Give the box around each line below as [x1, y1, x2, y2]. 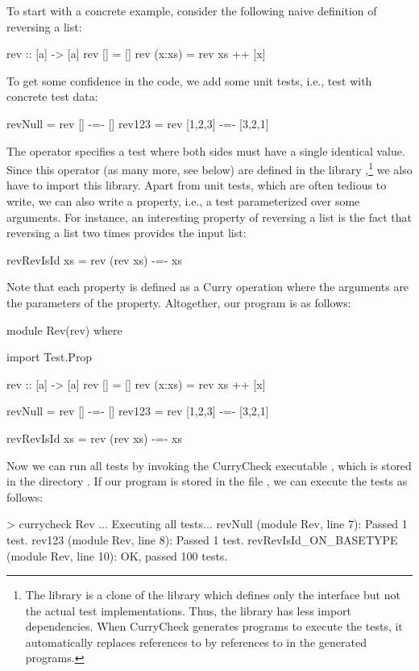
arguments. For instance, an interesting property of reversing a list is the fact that [6, 208, 412, 225]
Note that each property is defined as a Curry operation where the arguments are [6, 278, 409, 295]
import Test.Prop [6, 348, 93, 365]
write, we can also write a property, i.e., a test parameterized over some [6, 193, 360, 209]
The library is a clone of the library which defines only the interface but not [25, 586, 400, 603]
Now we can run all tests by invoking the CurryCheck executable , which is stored [6, 456, 412, 473]
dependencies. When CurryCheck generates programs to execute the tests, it [25, 618, 403, 635]
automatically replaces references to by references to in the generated [25, 633, 367, 650]
